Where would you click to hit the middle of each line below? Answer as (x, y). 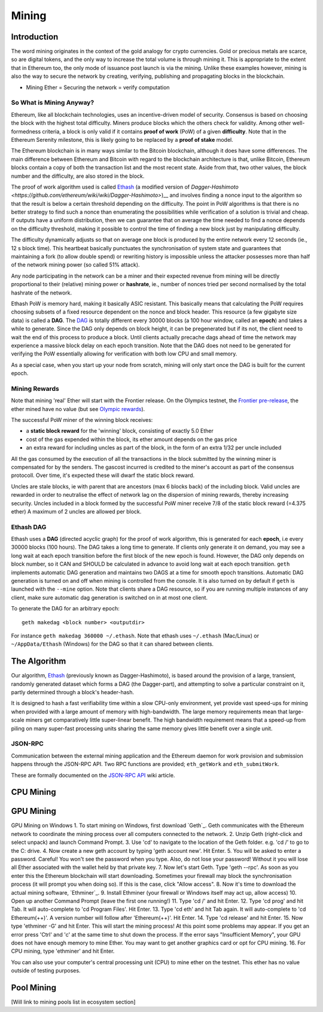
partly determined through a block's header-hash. (73, 692)
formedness (26, 131)
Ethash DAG (29, 527)
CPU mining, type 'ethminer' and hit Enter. (63, 951)
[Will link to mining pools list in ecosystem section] (73, 1002)
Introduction (35, 37)
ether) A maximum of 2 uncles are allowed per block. (76, 511)
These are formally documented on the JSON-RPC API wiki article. (93, 775)
